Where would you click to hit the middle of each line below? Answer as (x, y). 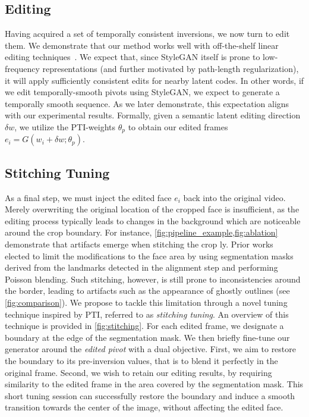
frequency (22, 68)
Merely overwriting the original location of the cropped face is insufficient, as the (152, 209)
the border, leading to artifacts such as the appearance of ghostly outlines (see (147, 291)
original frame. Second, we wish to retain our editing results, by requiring (138, 372)
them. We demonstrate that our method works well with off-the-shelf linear (142, 45)
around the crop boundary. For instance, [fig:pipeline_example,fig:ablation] (141, 232)
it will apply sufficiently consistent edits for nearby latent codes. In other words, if (154, 80)
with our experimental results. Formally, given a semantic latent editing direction (153, 115)
